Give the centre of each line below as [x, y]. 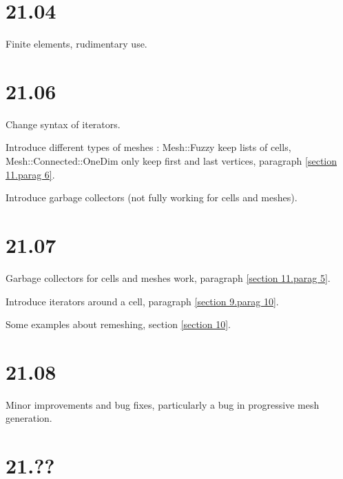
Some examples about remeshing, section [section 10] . [118, 324]
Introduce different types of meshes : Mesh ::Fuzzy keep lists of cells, [148, 147]
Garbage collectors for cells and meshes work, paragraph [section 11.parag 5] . [168, 277]
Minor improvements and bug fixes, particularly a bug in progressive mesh [163, 404]
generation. [29, 418]
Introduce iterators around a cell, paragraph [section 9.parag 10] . [142, 301]
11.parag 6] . [30, 174]
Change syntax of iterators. [63, 124]
